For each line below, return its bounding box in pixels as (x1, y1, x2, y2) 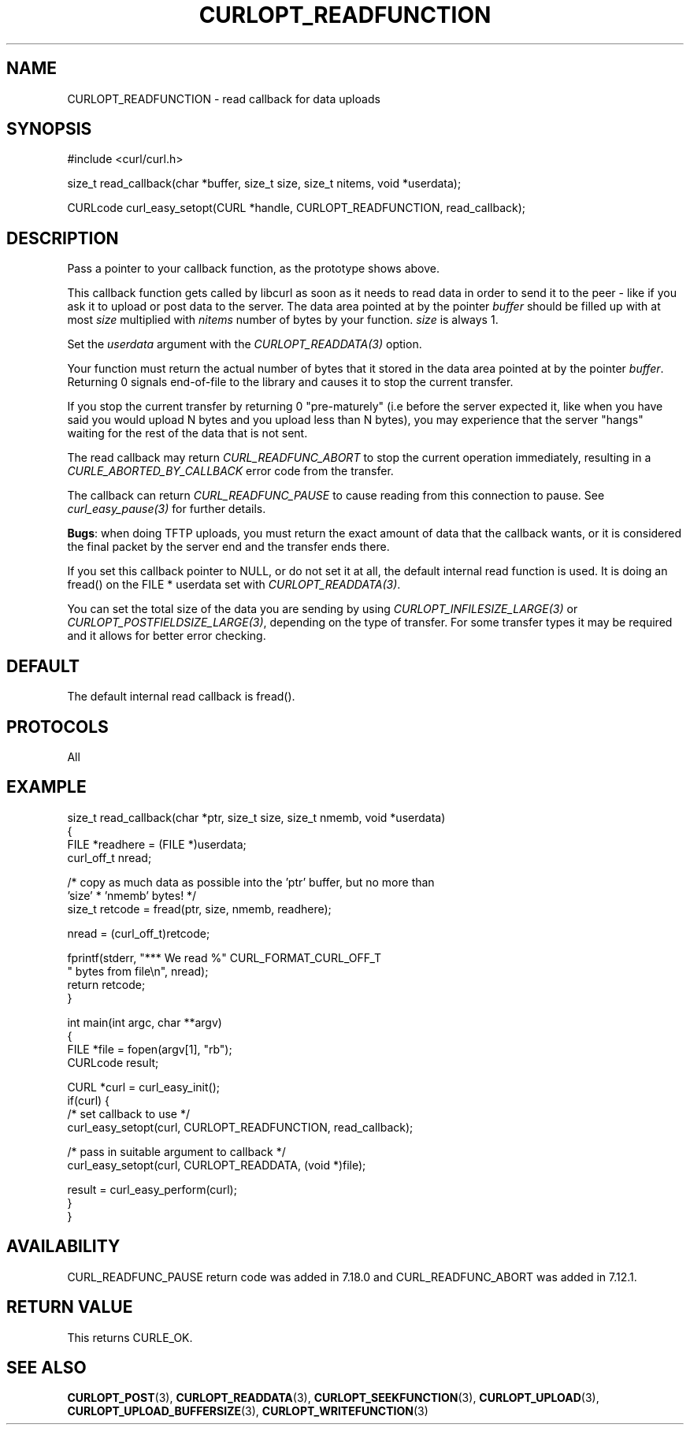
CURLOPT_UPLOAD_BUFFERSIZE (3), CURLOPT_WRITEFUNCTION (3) (67, 1404, 428, 1418)
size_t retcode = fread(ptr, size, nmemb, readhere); (67, 901, 332, 916)
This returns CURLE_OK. (67, 1330, 193, 1344)
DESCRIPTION (6, 228, 119, 248)
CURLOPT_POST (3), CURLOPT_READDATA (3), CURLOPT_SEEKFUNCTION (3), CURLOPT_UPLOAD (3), (67, 1391, 599, 1405)
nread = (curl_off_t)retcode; (67, 926, 210, 940)
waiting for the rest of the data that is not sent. (67, 426, 308, 440)
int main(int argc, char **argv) (67, 1015, 222, 1029)
